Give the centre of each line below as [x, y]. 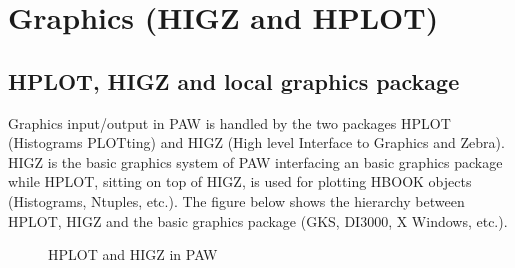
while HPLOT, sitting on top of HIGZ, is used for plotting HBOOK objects [240, 181]
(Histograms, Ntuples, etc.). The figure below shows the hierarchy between [236, 200]
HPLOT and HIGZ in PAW [133, 254]
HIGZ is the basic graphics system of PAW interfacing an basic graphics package [255, 161]
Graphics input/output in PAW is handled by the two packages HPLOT [229, 122]
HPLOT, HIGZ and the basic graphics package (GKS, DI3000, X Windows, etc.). [258, 220]
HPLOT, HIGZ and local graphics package [234, 80]
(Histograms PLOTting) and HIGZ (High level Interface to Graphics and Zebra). [256, 142]
